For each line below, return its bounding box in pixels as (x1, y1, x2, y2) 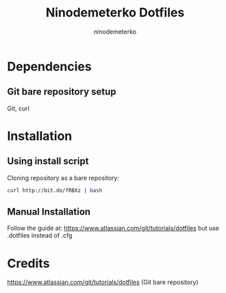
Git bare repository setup (7, 86, 116, 97)
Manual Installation (7, 206, 91, 218)
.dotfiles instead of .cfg (7, 231, 73, 239)
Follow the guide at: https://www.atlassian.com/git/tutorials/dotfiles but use (7, 224, 220, 233)
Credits (7, 255, 50, 271)
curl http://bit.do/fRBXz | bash (7, 187, 103, 194)
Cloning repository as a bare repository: (7, 174, 120, 182)
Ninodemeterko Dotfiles (45, 5, 185, 21)
